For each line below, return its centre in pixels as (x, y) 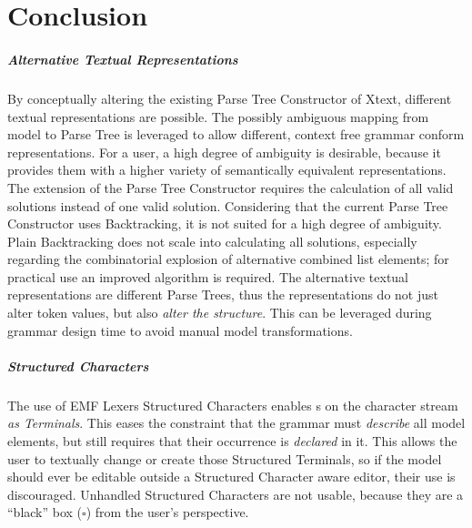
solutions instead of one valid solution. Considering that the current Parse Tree (228, 205)
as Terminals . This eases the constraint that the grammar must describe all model (236, 423)
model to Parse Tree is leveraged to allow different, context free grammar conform (236, 134)
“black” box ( (45, 512)
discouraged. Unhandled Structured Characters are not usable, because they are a (236, 494)
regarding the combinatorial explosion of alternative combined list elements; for (228, 259)
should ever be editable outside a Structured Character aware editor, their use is (231, 477)
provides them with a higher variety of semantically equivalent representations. (227, 170)
